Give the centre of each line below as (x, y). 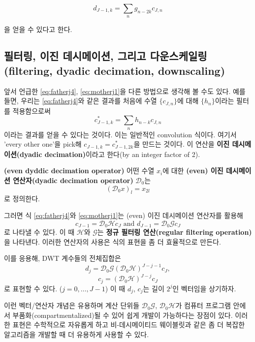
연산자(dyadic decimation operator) (73, 180)
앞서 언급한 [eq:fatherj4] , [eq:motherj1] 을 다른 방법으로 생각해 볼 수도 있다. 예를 (125, 91)
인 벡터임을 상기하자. (204, 288)
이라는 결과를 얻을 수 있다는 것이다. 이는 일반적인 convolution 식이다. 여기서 (120, 134)
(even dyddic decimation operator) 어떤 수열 (79, 171)
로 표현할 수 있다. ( (33, 288)
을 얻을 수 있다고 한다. (38, 29)
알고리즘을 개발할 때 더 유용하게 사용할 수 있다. (77, 334)
